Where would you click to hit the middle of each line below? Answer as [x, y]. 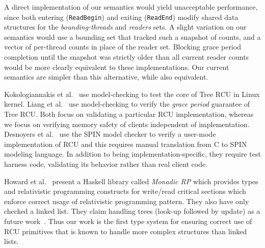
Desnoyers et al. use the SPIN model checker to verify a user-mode [110, 134]
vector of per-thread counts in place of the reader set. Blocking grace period [123, 47]
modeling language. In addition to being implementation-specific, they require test [132, 154]
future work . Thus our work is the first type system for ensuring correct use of [128, 221]
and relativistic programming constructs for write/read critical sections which [125, 191]
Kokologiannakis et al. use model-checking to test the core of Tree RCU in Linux [132, 94]
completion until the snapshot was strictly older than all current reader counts [127, 57]
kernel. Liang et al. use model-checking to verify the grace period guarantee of [127, 104]
